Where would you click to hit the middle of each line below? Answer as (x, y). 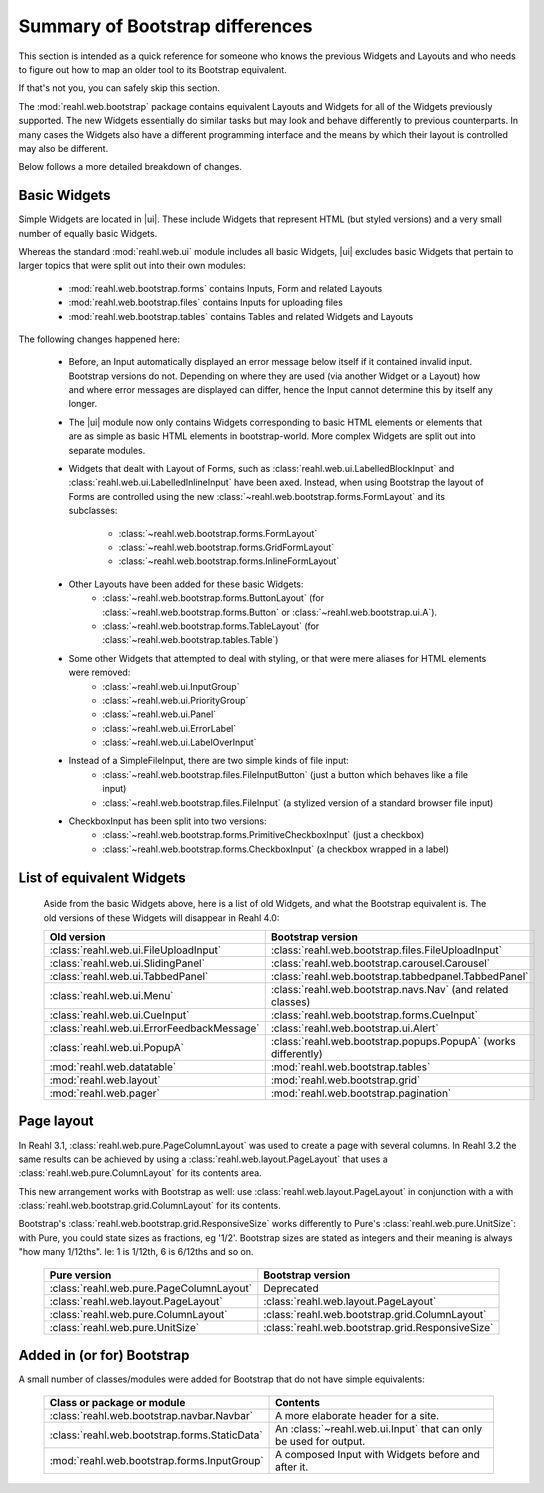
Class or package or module (117, 1402)
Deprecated (291, 1288)
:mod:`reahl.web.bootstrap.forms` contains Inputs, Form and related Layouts (225, 288)
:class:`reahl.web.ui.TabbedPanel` (129, 976)
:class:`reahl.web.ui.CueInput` (119, 1015)
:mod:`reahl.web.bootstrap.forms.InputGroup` (156, 1460)
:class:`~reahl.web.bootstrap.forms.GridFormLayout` (226, 547)
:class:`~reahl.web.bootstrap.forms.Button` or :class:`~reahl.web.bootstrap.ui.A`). (270, 612)
